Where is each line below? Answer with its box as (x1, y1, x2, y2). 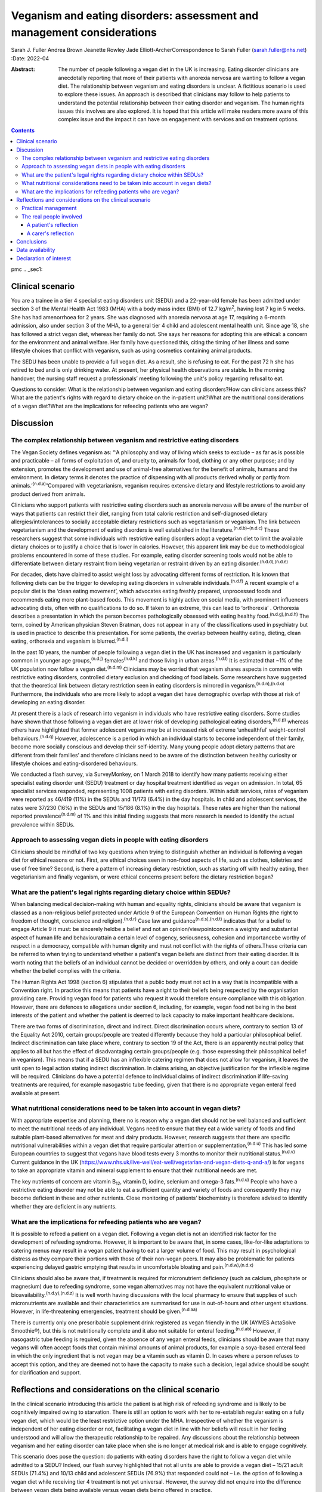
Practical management (21, 205, 77, 212)
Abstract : (11, 66, 35, 73)
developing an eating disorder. (11, 699, 86, 706)
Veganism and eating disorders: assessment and (11, 9, 259, 22)
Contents (11, 127, 35, 134)
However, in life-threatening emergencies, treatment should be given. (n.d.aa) (11, 1307, 198, 1315)
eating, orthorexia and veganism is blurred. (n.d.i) (11, 636, 129, 645)
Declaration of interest (16, 254, 72, 262)
